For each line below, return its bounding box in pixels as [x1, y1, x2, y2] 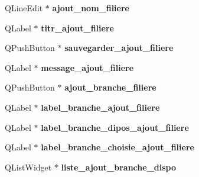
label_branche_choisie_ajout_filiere [41, 141, 194, 153]
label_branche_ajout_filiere [41, 101, 160, 113]
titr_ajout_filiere [41, 21, 114, 34]
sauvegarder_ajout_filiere [64, 41, 174, 54]
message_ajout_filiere [41, 61, 134, 73]
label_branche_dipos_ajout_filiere [41, 121, 189, 133]
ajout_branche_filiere [64, 81, 156, 94]
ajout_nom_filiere [52, 2, 129, 14]
